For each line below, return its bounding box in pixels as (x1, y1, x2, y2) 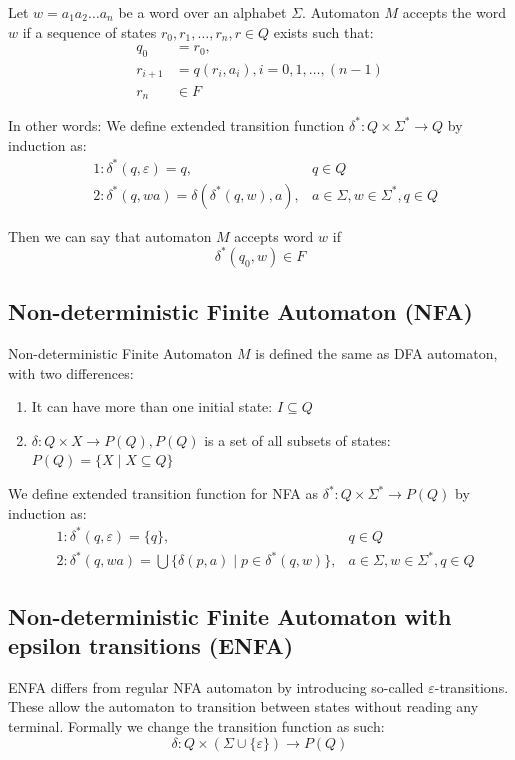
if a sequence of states (22, 21, 157, 42)
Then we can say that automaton (8, 225, 212, 246)
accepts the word (402, 2, 506, 22)
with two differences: (8, 362, 134, 383)
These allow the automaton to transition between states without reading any (8, 696, 479, 717)
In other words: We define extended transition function (8, 114, 345, 135)
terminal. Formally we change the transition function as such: (8, 716, 385, 737)
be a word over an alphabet (118, 2, 287, 22)
